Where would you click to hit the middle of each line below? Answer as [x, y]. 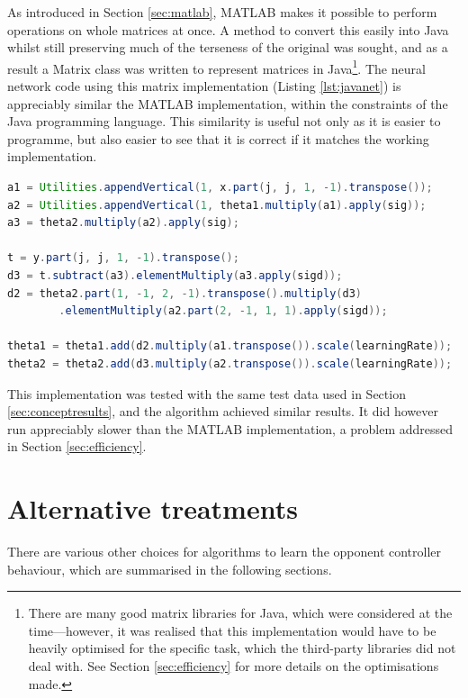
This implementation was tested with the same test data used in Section [207, 393]
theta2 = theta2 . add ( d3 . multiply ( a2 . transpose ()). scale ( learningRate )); [230, 363]
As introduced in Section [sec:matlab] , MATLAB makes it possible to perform [222, 12]
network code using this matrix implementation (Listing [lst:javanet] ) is [204, 86]
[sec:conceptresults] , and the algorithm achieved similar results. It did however [223, 411]
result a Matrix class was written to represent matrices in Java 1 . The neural [216, 67]
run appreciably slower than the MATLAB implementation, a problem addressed [230, 428]
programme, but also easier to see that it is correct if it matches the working [218, 138]
